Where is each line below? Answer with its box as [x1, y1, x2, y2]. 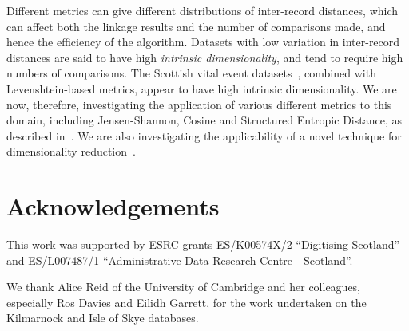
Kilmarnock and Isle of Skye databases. [6, 309, 199, 326]
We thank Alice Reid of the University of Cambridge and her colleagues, [6, 278, 361, 295]
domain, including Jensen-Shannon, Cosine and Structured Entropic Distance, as [6, 112, 402, 128]
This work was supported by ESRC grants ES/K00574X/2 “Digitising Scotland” [6, 236, 400, 253]
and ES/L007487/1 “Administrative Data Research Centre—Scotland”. [6, 251, 353, 268]
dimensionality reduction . [6, 143, 136, 160]
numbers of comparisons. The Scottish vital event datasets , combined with [6, 65, 376, 81]
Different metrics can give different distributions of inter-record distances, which [6, 2, 399, 18]
